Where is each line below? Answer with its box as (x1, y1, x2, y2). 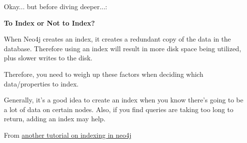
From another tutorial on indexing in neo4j (4, 129, 132, 140)
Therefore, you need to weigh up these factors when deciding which (4, 69, 203, 79)
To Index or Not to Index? (4, 17, 95, 28)
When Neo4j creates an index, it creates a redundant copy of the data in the (4, 34, 231, 44)
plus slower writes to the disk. (4, 53, 93, 63)
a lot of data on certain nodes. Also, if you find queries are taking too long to (4, 104, 233, 114)
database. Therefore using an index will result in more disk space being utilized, (4, 43, 241, 53)
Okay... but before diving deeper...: (4, 1, 108, 11)
